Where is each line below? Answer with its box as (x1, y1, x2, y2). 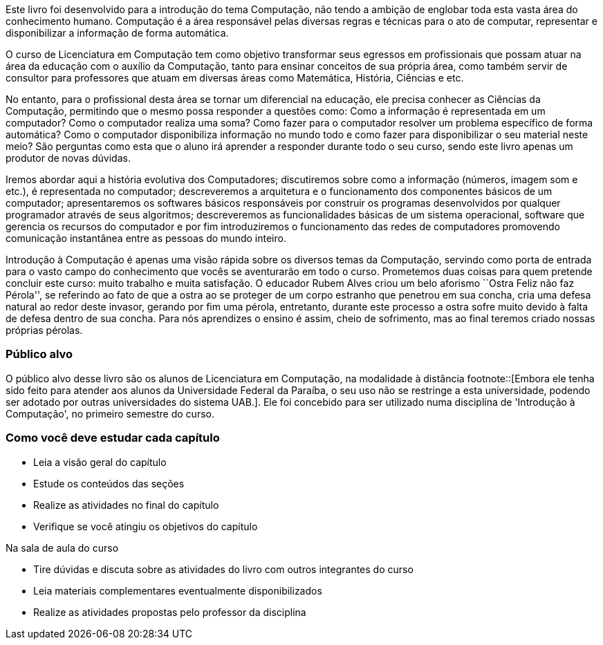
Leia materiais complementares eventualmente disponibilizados (33, 584, 322, 597)
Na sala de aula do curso (6, 541, 119, 554)
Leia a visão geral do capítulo (33, 456, 167, 468)
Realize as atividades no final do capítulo (33, 498, 219, 511)
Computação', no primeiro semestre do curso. (6, 407, 214, 420)
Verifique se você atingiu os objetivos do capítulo (33, 520, 258, 532)
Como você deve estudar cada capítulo (6, 431, 220, 445)
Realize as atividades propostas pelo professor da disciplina (33, 606, 306, 618)
